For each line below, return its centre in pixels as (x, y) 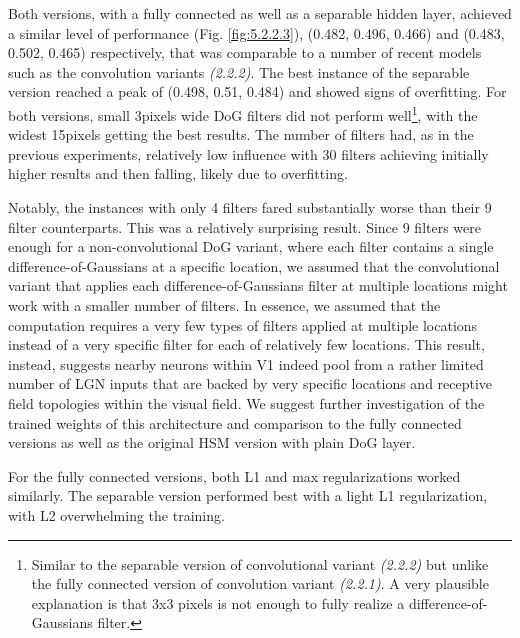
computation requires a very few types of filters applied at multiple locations (243, 324)
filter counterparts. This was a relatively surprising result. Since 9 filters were (244, 226)
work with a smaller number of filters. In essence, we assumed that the (224, 304)
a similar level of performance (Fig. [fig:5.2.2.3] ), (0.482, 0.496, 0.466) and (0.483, (256, 32)
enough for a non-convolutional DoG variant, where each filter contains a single (251, 246)
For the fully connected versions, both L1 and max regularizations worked (234, 475)
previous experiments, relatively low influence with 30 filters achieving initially (248, 153)
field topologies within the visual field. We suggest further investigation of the (246, 402)
